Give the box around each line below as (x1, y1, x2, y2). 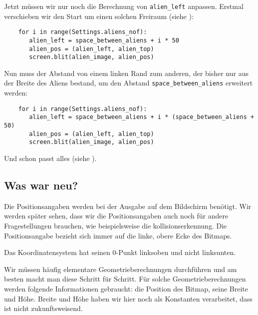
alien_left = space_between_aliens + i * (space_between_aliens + (29, 113, 255, 121)
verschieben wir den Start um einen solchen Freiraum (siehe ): (4, 10, 194, 21)
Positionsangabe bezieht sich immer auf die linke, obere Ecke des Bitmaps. (4, 230, 232, 240)
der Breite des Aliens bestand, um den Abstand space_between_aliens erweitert (4, 77, 253, 88)
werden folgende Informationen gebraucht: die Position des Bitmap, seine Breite (4, 283, 249, 293)
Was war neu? (4, 177, 78, 192)
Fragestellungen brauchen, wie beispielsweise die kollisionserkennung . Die (4, 220, 227, 230)
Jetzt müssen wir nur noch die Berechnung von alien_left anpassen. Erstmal (4, 1, 244, 11)
